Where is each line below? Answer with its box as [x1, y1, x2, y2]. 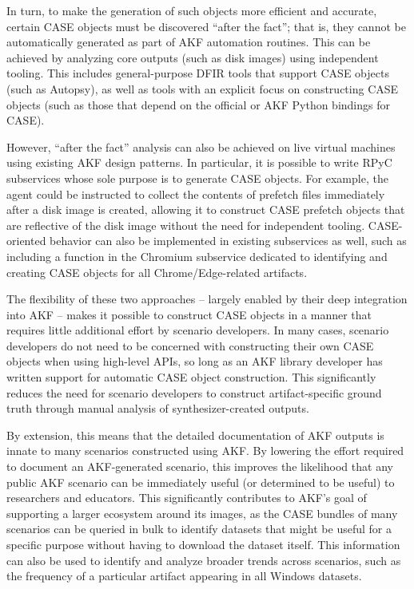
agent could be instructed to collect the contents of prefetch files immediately [6, 185, 385, 202]
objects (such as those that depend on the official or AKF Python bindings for [6, 96, 390, 113]
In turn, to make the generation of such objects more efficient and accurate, [6, 2, 377, 18]
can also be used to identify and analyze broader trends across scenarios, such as [6, 551, 401, 568]
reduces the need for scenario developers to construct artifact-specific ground [6, 384, 382, 401]
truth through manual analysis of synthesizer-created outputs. [6, 400, 309, 417]
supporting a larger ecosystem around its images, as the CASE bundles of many [6, 504, 398, 521]
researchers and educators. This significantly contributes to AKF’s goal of [6, 489, 367, 506]
